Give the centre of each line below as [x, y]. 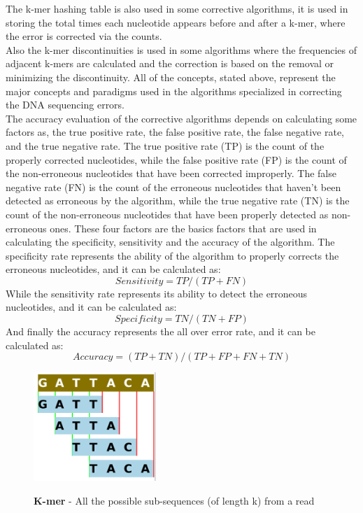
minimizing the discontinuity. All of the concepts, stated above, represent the [171, 77]
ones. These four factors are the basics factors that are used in [183, 228]
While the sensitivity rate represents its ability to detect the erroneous [157, 293]
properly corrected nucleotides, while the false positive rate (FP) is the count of [176, 159]
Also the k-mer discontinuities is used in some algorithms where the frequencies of [181, 49]
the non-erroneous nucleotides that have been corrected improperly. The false [171, 173]
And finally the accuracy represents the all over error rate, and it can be [161, 331]
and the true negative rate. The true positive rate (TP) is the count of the [165, 145]
